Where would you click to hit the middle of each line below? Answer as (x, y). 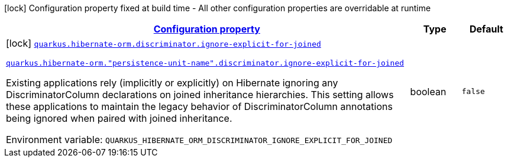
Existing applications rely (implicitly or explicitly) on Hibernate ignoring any (172, 83)
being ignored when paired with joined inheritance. (119, 118)
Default (486, 29)
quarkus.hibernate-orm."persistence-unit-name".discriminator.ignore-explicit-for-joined (205, 63)
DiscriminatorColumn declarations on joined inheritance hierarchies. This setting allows (200, 95)
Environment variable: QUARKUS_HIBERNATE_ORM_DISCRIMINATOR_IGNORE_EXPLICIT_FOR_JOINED (199, 140)
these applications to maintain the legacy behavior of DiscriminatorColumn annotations (199, 106)
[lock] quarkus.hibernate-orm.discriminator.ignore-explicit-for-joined (164, 43)
